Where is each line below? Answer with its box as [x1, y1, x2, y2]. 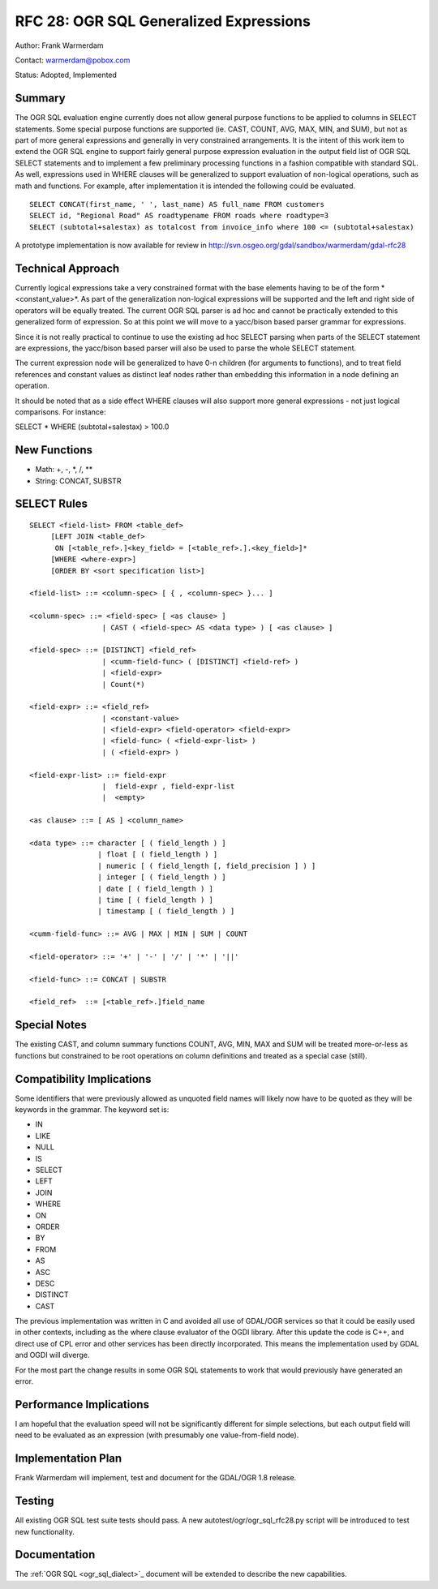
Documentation [15, 1548, 96, 1561]
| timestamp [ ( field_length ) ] [97, 907, 235, 916]
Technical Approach [15, 261, 120, 275]
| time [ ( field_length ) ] [97, 895, 214, 904]
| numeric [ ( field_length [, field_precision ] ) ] [97, 861, 316, 870]
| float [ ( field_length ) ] [97, 850, 218, 859]
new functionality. [15, 1527, 75, 1536]
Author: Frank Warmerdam [15, 41, 104, 50]
